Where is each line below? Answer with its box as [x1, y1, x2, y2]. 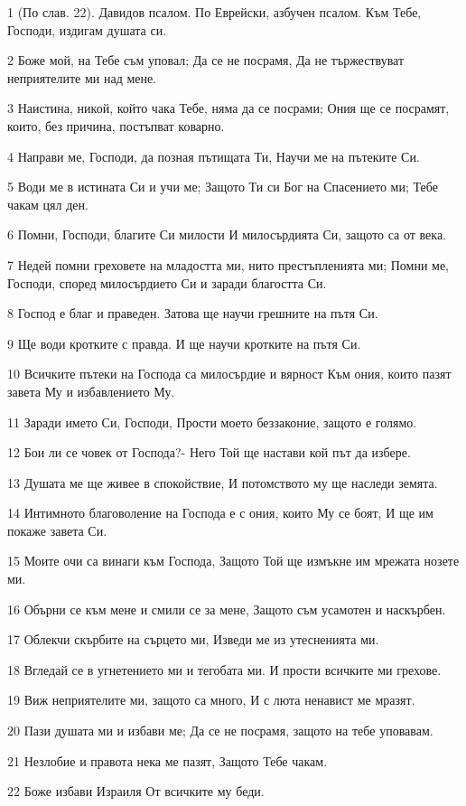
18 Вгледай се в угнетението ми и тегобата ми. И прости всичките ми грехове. [7, 660, 442, 679]
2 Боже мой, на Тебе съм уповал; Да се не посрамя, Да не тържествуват [7, 51, 405, 70]
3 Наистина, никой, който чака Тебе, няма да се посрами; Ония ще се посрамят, [7, 98, 450, 117]
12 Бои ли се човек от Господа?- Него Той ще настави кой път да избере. [7, 443, 411, 462]
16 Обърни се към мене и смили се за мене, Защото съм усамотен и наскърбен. [7, 599, 446, 618]
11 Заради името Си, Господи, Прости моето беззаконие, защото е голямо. [7, 412, 417, 431]
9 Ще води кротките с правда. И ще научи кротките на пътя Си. [7, 333, 361, 352]
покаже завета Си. [7, 520, 107, 539]
